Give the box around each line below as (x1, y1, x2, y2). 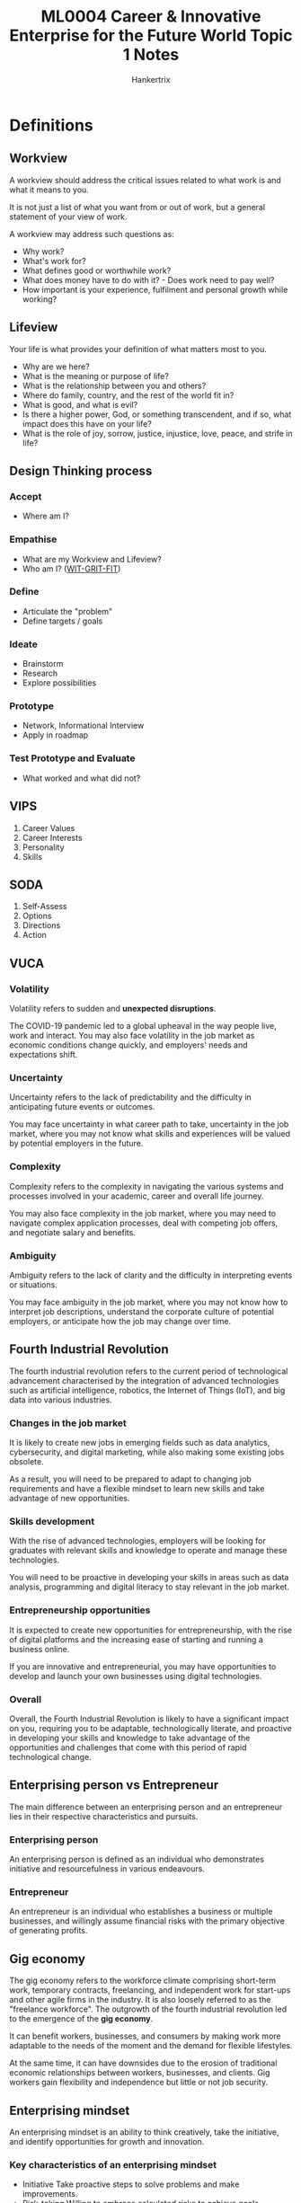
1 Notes (122, 45, 180, 65)
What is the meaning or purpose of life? (22, 370, 169, 381)
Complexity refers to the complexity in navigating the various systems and (9, 1181, 284, 1191)
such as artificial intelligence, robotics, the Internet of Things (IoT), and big (9, 1385, 286, 1395)
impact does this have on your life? (22, 418, 153, 429)
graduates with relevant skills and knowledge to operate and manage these (9, 1545, 288, 1556)
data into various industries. (9, 1394, 112, 1405)
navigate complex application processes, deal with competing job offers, (9, 1217, 279, 1228)
